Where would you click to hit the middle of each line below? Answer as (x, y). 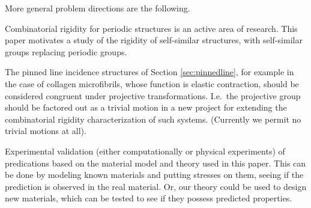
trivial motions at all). (46, 131)
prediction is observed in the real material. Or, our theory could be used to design (156, 186)
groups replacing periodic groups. (66, 51)
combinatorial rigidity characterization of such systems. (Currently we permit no (153, 119)
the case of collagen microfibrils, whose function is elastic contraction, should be (152, 83)
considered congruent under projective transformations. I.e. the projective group (153, 95)
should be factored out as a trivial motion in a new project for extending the (146, 107)
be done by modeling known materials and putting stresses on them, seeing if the (154, 175)
